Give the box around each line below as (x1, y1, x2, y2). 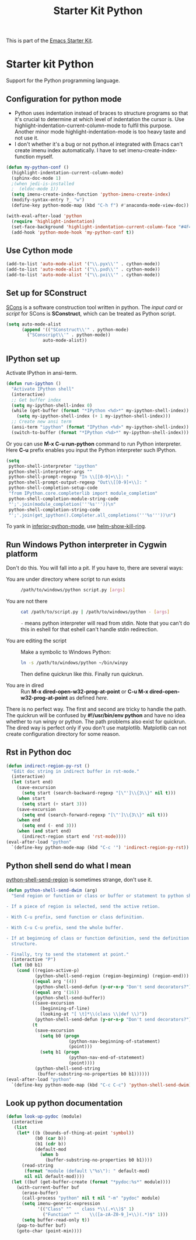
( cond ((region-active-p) (16, 968, 80, 974)
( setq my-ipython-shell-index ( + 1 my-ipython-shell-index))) (16, 413, 171, 419)
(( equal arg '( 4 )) (32, 978, 77, 984)
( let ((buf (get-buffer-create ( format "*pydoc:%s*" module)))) (11, 1179, 171, 1185)
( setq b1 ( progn (40, 1049, 80, 1055)
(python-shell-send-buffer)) (34, 995, 106, 1001)
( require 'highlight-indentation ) (11, 218, 95, 224)
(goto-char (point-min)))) (16, 1228, 82, 1234)
